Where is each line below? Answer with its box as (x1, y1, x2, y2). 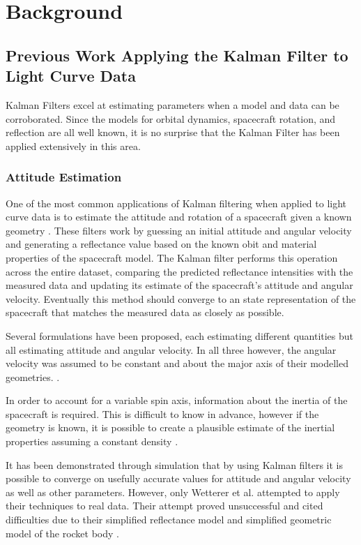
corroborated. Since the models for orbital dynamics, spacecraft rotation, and (6, 111, 336, 126)
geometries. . (6, 369, 60, 384)
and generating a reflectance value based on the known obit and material (6, 237, 317, 251)
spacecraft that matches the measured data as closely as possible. (6, 305, 284, 320)
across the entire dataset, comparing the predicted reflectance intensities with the (6, 264, 353, 278)
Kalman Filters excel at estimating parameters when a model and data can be (6, 97, 339, 112)
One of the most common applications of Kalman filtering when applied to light (6, 195, 347, 210)
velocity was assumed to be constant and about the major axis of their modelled (6, 356, 349, 371)
